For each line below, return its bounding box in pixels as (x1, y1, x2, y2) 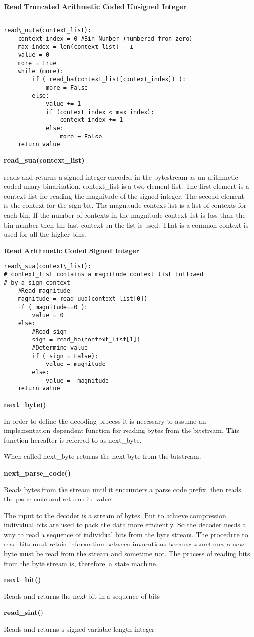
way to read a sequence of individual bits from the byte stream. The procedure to (4, 529, 248, 539)
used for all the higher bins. (4, 229, 86, 239)
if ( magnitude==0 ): (18, 303, 88, 311)
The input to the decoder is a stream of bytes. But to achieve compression (4, 510, 226, 520)
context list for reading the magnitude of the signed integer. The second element (4, 190, 244, 201)
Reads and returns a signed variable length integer (4, 624, 155, 634)
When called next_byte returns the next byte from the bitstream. (4, 451, 201, 461)
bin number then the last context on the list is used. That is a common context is (4, 219, 249, 229)
